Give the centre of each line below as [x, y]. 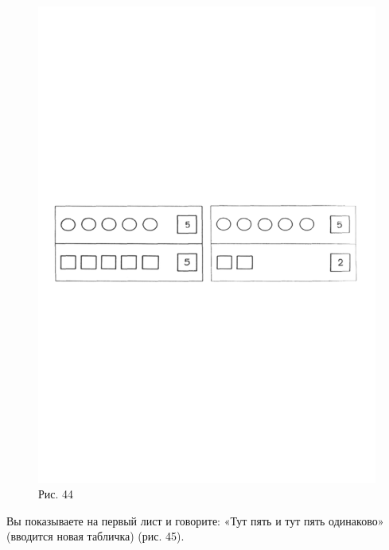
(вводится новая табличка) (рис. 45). [95, 536]
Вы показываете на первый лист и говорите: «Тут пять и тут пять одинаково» [195, 520]
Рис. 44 [56, 494]
